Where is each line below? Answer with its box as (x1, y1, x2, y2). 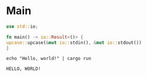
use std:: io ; (6, 24, 39, 29)
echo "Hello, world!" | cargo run (6, 56, 92, 62)
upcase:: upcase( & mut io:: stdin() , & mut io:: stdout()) (6, 39, 142, 45)
